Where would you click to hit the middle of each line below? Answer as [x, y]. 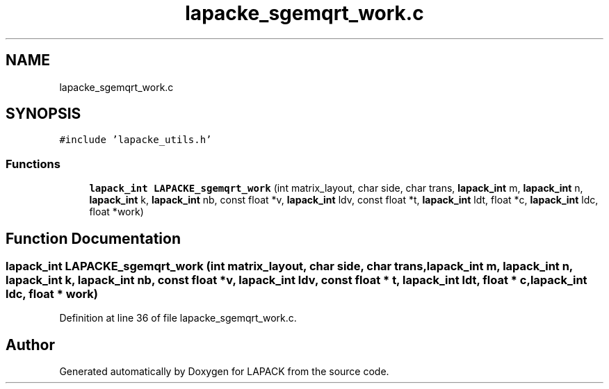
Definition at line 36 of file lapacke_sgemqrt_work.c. [178, 318]
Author [30, 345]
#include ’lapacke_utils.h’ [136, 140]
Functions [33, 164]
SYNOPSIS [43, 114]
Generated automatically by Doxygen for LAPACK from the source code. [224, 372]
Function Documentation [93, 238]
